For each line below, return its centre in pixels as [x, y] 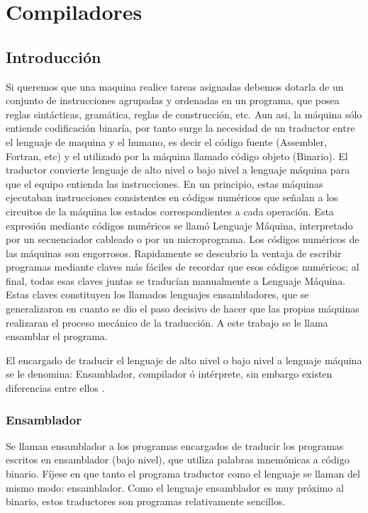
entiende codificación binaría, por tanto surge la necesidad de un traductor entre [180, 128]
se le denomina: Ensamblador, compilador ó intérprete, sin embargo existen [169, 374]
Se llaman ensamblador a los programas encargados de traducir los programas [175, 445]
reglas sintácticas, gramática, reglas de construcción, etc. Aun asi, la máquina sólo [184, 114]
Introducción [54, 56]
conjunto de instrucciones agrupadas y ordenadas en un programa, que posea [173, 100]
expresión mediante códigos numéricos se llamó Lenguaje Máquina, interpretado [179, 225]
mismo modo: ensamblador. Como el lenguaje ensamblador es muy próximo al [175, 487]
